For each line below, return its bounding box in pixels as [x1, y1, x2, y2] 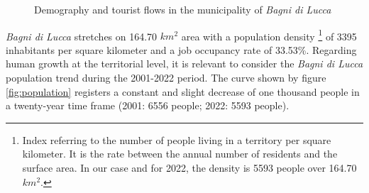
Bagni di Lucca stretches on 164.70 [6, 28, 158, 43]
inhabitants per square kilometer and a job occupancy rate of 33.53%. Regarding [6, 42, 357, 57]
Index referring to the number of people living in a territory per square [22, 132, 331, 147]
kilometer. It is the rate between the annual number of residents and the [22, 146, 338, 161]
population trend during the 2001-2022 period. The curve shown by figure [6, 70, 326, 85]
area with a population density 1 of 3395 [181, 26, 357, 43]
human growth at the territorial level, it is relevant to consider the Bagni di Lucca [6, 56, 363, 71]
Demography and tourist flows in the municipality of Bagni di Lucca [34, 2, 331, 16]
